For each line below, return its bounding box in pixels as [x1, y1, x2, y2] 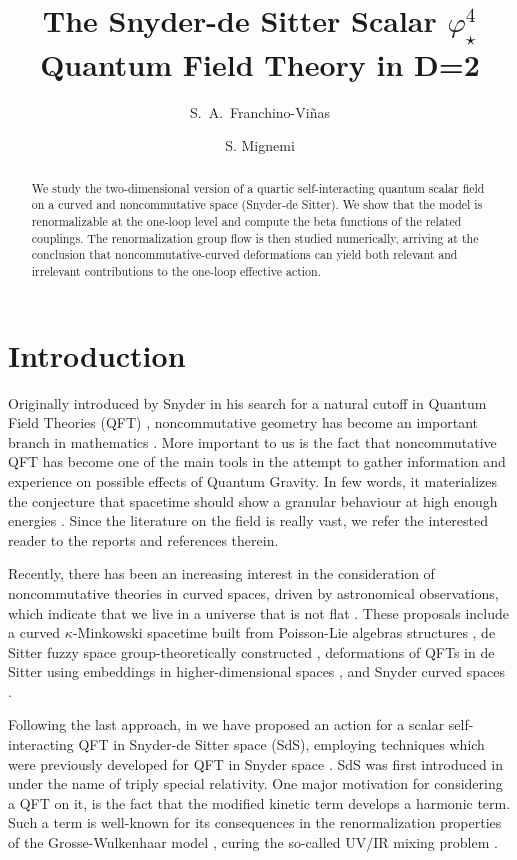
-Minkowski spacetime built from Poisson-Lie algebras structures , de [72, 622, 496, 643]
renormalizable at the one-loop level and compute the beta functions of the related [31, 213, 462, 230]
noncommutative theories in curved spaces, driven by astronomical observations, [8, 582, 499, 603]
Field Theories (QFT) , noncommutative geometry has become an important [8, 412, 479, 433]
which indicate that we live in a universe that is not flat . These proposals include [8, 602, 509, 623]
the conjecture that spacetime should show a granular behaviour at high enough [8, 490, 498, 511]
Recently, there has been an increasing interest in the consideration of [8, 563, 435, 584]
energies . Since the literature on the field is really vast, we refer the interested [8, 510, 489, 531]
